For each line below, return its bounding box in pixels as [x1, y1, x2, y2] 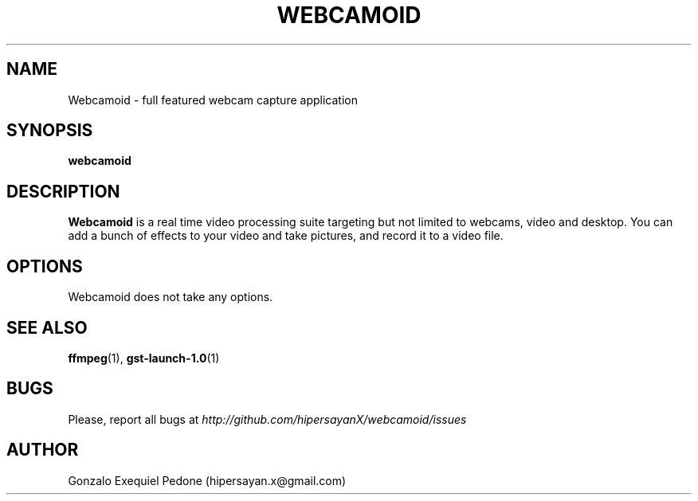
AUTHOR [6, 440, 79, 460]
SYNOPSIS [6, 120, 93, 141]
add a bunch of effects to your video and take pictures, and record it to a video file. [68, 229, 504, 243]
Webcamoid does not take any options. [68, 290, 273, 304]
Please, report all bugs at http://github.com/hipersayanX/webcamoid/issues [68, 412, 467, 426]
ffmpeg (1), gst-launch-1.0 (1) [68, 350, 220, 365]
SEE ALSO [6, 317, 88, 338]
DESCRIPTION [6, 181, 120, 202]
